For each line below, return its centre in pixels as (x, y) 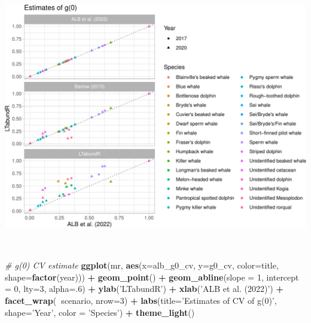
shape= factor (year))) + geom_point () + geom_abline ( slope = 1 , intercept (152, 277)
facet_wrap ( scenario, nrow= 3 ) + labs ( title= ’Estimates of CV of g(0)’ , (141, 301)
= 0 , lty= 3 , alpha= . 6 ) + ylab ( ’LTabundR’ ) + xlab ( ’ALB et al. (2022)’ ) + (144, 289)
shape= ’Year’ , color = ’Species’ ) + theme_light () (100, 312)
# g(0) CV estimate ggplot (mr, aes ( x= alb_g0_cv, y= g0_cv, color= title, (142, 265)
